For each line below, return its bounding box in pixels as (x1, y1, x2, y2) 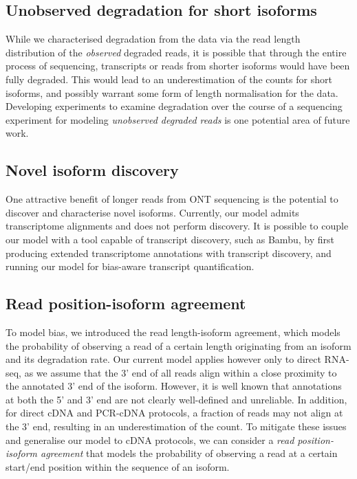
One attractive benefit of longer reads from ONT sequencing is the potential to (6, 192, 338, 206)
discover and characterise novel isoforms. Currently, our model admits (6, 205, 299, 219)
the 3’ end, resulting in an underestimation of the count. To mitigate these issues (6, 419, 347, 434)
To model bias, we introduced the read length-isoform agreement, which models (6, 324, 340, 339)
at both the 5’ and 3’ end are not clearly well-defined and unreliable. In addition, (6, 392, 347, 406)
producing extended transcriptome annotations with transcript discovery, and (6, 245, 332, 260)
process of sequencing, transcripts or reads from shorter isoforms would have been (6, 58, 350, 73)
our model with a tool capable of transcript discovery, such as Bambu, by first (6, 232, 334, 246)
